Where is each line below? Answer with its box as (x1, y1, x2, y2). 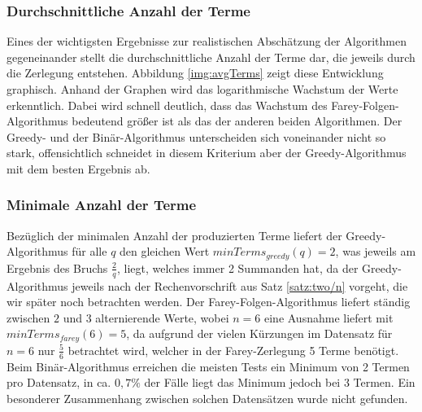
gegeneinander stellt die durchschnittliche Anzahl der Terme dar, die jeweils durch (7, 48, 415, 65)
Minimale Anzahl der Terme (7, 195, 197, 215)
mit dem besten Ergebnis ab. (7, 160, 150, 177)
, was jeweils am (335, 243, 416, 260)
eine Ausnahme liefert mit (263, 309, 394, 326)
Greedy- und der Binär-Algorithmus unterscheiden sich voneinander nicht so (7, 128, 386, 145)
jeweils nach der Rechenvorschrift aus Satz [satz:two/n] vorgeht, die (72, 277, 408, 294)
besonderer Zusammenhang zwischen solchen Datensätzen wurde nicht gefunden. (7, 389, 408, 406)
